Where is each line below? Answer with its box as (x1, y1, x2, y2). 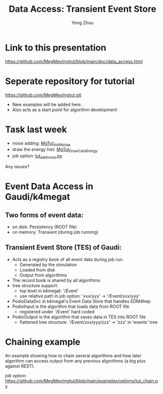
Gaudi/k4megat (5, 191, 70, 203)
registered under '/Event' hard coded (19, 308, 95, 314)
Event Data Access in (5, 181, 93, 192)
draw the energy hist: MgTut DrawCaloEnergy (12, 147, 98, 153)
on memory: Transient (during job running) (12, 229, 99, 235)
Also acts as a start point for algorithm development (12, 107, 117, 113)
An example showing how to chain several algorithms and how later (5, 353, 141, 359)
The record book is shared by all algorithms (12, 277, 101, 283)
